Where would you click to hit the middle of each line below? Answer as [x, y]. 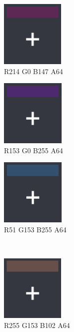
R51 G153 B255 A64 [35, 229]
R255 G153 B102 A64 [37, 325]
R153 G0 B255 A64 [34, 150]
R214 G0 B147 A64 [34, 71]
